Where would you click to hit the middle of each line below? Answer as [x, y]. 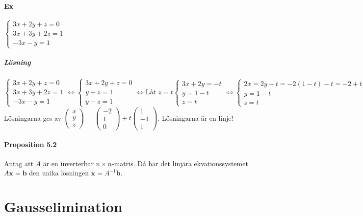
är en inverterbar [68, 163]
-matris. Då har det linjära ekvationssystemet [180, 163]
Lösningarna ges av [33, 118]
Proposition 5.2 [30, 144]
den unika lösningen [59, 173]
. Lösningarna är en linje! [195, 118]
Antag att [19, 163]
